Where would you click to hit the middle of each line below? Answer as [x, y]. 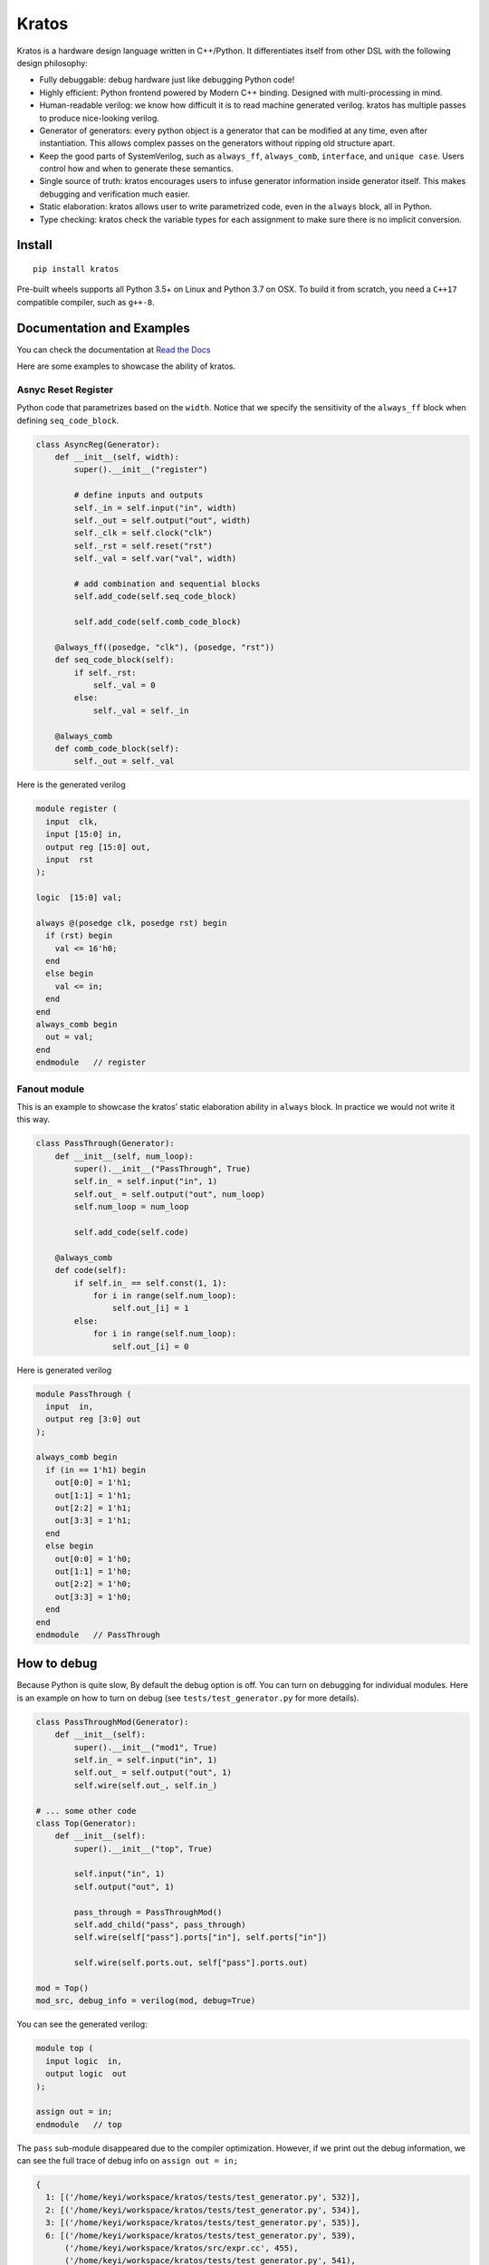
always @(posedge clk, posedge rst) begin [131, 923]
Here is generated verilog [64, 1370]
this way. [33, 1120]
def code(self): [91, 1270]
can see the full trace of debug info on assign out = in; [128, 2161]
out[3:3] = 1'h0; [93, 1596]
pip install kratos [76, 269]
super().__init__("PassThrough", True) [162, 1169]
